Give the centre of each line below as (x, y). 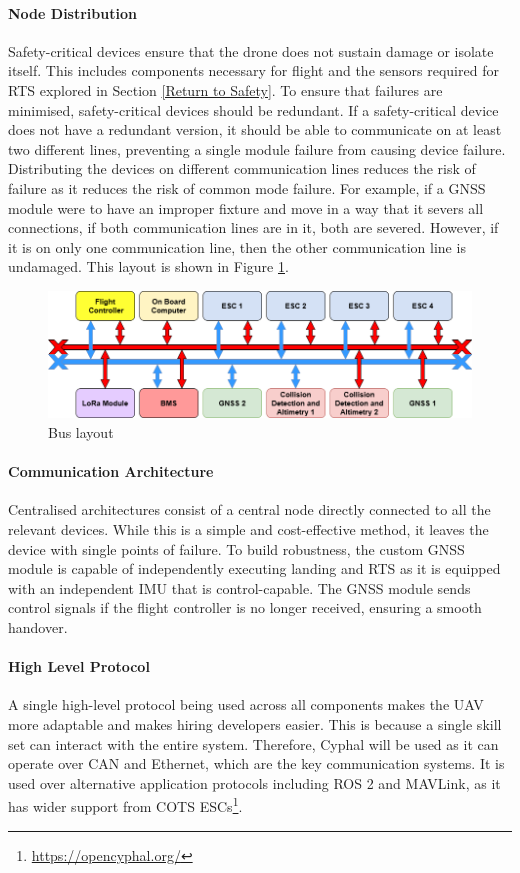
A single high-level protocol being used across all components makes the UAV (246, 704)
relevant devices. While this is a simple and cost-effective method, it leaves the (248, 528)
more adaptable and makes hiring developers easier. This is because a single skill (255, 723)
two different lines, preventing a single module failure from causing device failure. (257, 148)
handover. (38, 626)
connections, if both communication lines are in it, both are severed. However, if (253, 227)
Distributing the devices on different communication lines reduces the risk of (242, 168)
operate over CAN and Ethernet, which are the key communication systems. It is (256, 763)
